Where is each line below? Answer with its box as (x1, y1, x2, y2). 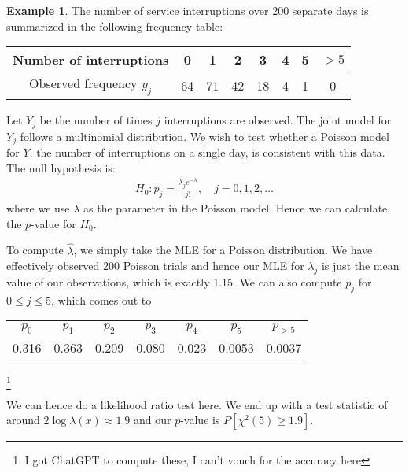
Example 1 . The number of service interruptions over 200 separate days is (6, 2, 369, 18)
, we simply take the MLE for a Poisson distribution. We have (73, 242, 373, 258)
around (6, 412, 40, 428)
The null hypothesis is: (6, 159, 116, 176)
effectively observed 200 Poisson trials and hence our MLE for (6, 257, 304, 274)
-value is (180, 412, 220, 428)
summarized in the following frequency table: (6, 17, 223, 34)
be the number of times (39, 112, 153, 128)
